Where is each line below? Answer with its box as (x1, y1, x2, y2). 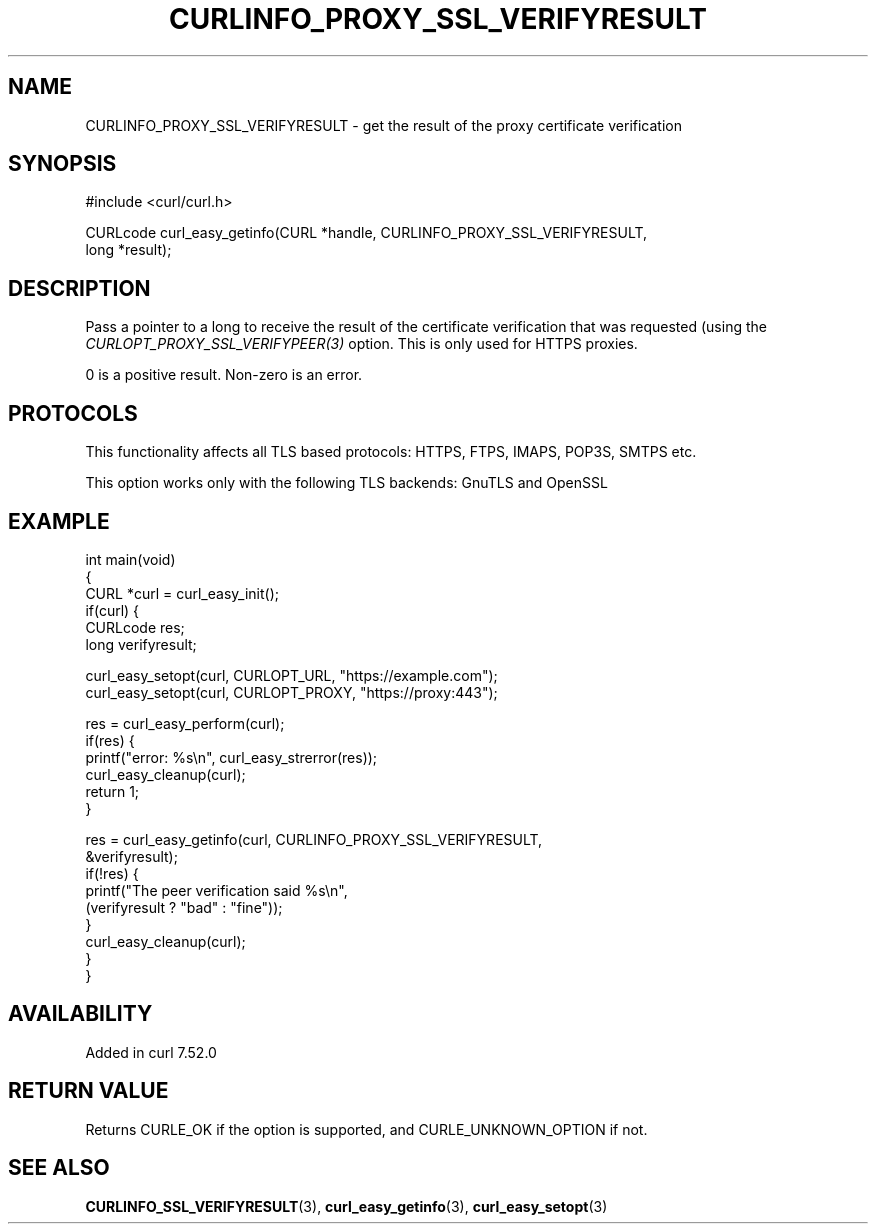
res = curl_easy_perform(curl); (85, 714, 285, 732)
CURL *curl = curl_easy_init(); (85, 584, 279, 602)
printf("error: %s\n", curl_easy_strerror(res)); (85, 748, 378, 766)
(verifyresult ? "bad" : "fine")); (85, 898, 283, 916)
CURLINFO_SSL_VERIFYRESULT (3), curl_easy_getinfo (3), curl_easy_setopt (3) (85, 1197, 608, 1215)
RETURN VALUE (8, 1078, 169, 1104)
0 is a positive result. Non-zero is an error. (85, 366, 363, 384)
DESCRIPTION (8, 275, 151, 301)
